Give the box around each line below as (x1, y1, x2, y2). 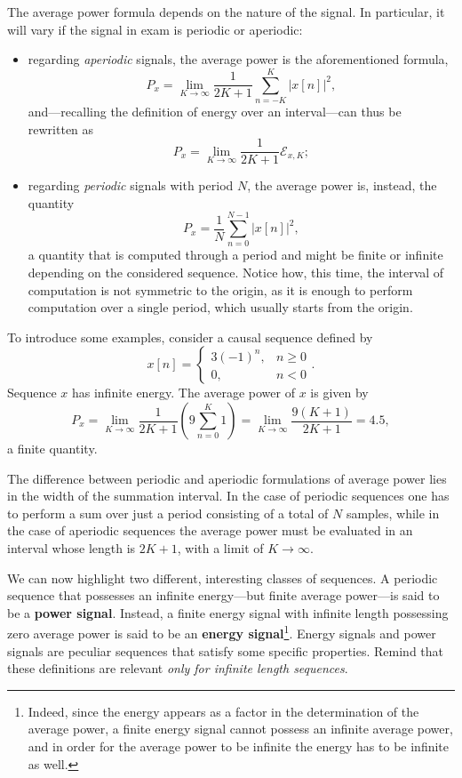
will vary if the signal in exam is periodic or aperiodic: (7, 20, 303, 38)
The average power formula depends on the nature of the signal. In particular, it (7, 3, 445, 20)
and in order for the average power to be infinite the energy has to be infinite (28, 737, 450, 755)
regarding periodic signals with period (28, 176, 234, 195)
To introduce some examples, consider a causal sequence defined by (7, 327, 373, 346)
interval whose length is (7, 539, 136, 557)
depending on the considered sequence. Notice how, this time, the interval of (28, 263, 444, 282)
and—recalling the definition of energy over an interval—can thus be (28, 101, 402, 120)
